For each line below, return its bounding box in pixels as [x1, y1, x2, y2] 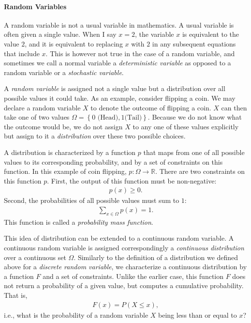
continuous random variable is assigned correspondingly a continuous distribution [4, 242, 244, 252]
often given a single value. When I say [4, 29, 117, 39]
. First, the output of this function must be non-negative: [47, 175, 217, 185]
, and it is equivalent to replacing [25, 38, 123, 48]
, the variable [135, 29, 174, 39]
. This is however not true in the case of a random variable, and [45, 48, 235, 58]
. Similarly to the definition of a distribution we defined [74, 252, 238, 262]
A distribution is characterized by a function [4, 147, 136, 157]
